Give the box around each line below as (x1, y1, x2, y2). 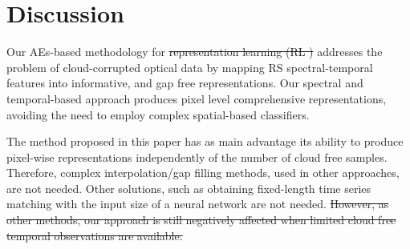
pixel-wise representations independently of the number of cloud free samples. (6, 148, 388, 165)
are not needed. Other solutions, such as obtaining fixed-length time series (6, 179, 371, 196)
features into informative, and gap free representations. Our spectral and (6, 74, 363, 91)
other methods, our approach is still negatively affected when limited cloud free (6, 211, 396, 228)
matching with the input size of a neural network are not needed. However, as (6, 195, 389, 212)
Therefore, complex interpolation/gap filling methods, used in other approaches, (6, 164, 400, 181)
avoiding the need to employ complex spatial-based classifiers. (6, 106, 310, 122)
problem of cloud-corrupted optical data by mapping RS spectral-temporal (6, 58, 373, 75)
